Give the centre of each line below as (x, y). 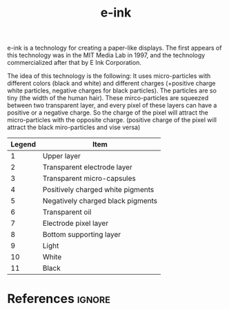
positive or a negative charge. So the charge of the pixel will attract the (108, 113)
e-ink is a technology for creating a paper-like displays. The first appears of (114, 48)
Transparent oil (67, 212)
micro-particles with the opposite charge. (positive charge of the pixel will (112, 120)
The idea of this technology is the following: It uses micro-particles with (109, 76)
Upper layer (62, 156)
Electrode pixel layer (76, 224)
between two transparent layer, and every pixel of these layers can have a (112, 106)
